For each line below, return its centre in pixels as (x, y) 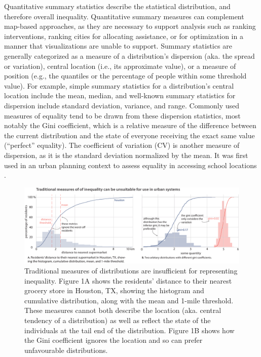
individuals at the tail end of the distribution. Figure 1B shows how (129, 330)
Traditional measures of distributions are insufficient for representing (131, 270)
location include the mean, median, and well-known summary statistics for (120, 95)
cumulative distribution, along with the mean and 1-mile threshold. (129, 300)
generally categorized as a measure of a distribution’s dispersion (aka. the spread (129, 55)
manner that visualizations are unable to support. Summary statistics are (118, 46)
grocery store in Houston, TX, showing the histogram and (114, 290)
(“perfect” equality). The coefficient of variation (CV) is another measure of (122, 145)
